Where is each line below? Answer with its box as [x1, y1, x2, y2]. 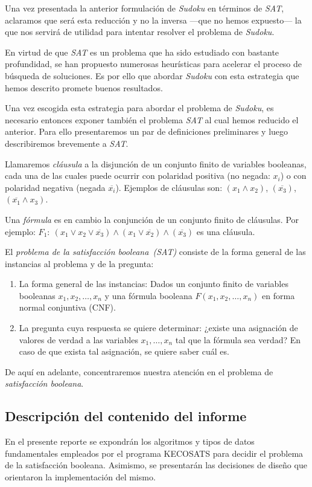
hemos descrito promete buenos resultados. [5, 81, 163, 94]
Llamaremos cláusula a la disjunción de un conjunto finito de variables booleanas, [5, 157, 307, 170]
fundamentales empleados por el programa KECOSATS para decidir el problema [5, 447, 304, 459]
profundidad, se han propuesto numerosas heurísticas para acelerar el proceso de [5, 57, 302, 70]
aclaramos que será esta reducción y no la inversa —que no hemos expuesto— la [5, 13, 302, 26]
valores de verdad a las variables [19, 333, 138, 346]
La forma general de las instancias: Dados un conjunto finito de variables [19, 277, 288, 290]
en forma [262, 289, 295, 302]
